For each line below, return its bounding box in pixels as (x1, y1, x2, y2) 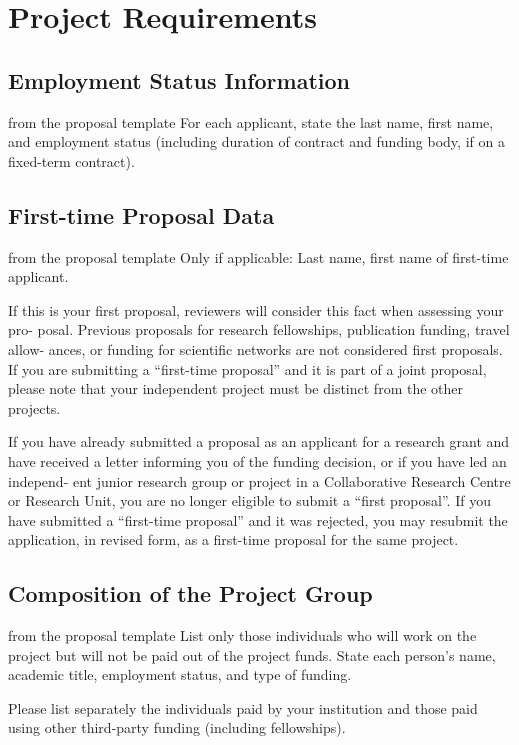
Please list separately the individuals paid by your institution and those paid (8, 697, 478, 718)
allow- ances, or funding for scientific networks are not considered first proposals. (8, 338, 503, 359)
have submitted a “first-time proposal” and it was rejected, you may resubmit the (8, 509, 508, 530)
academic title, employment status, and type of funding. (8, 664, 352, 685)
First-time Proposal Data (8, 199, 275, 230)
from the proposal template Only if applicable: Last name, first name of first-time (8, 246, 509, 267)
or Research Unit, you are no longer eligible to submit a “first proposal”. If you (8, 490, 491, 511)
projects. (8, 397, 61, 418)
